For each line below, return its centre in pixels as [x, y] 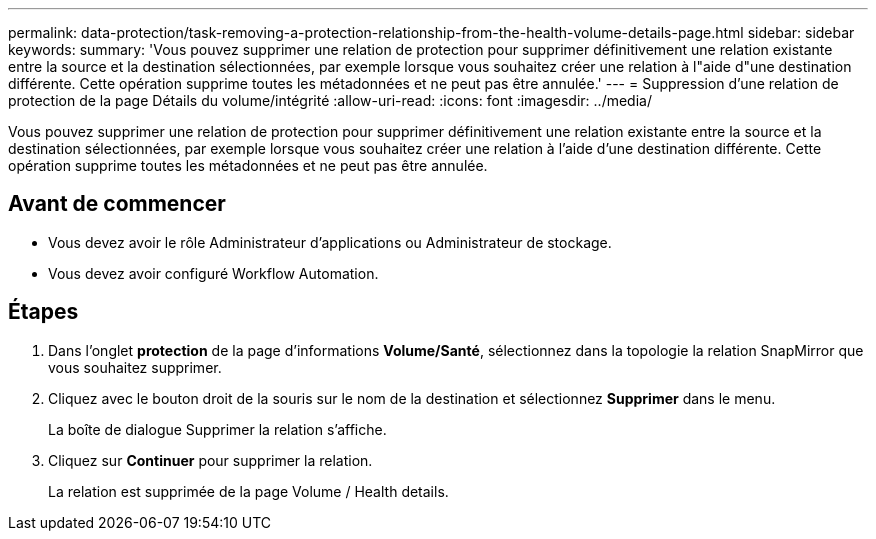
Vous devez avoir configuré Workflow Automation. [213, 273]
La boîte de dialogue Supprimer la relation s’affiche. [217, 429]
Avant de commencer [117, 204]
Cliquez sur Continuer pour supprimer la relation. [210, 460]
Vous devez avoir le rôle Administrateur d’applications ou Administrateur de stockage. [330, 242]
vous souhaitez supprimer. [135, 367]
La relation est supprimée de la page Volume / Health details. [248, 491]
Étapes [43, 312]
